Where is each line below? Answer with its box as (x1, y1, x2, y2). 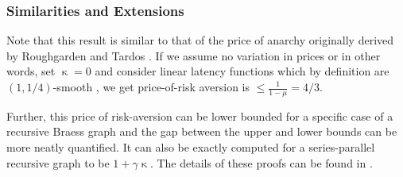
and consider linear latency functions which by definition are (95, 63, 389, 79)
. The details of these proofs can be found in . (149, 154, 373, 171)
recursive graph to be (6, 154, 110, 171)
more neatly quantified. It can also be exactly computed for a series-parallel (6, 139, 375, 156)
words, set (6, 63, 56, 79)
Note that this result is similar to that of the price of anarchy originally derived (6, 32, 394, 48)
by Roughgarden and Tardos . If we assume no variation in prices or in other (6, 47, 381, 63)
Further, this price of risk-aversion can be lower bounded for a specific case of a (6, 107, 393, 124)
